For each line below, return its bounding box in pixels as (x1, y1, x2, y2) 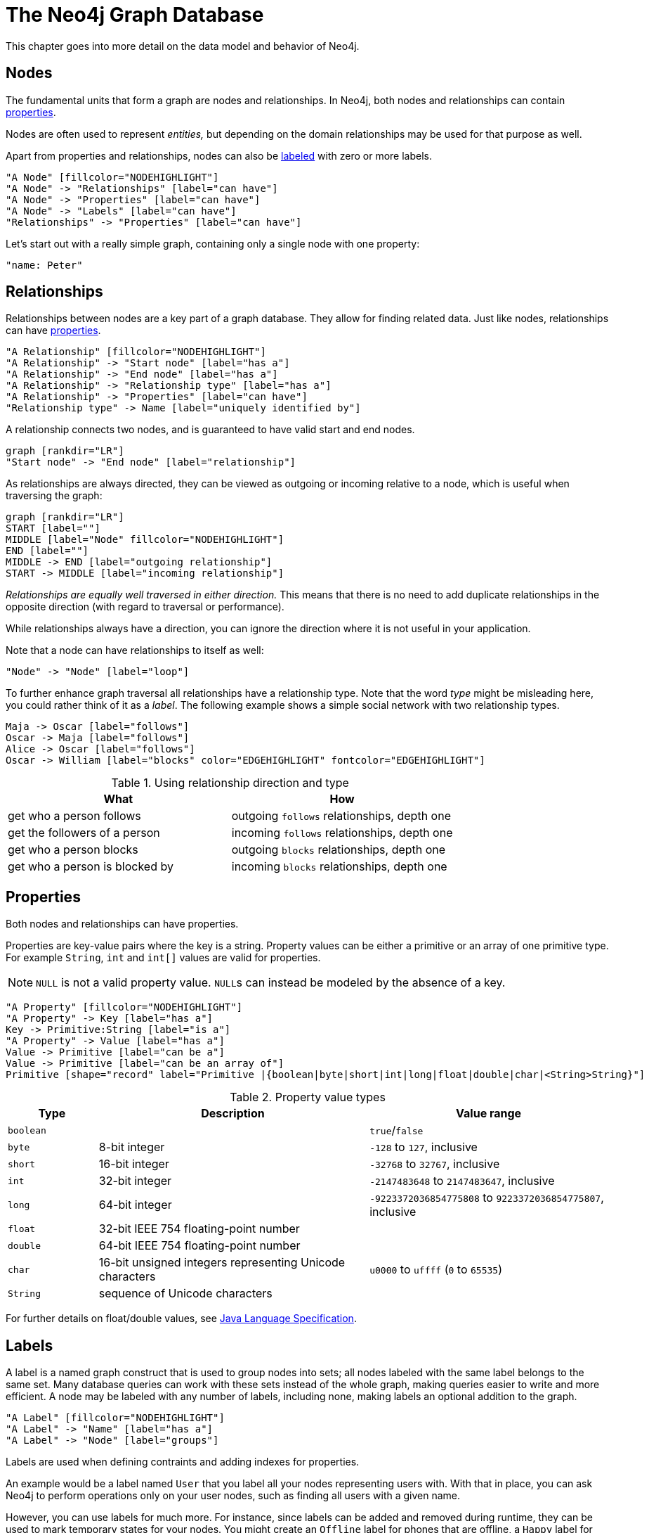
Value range (456, 1106, 522, 1121)
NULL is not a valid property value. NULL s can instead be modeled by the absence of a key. (36, 975, 506, 990)
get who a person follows (8, 809, 141, 823)
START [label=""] (6, 522, 100, 534)
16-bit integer (98, 1157, 169, 1172)
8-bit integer (98, 1140, 165, 1155)
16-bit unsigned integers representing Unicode (98, 1255, 346, 1270)
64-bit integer (98, 1198, 172, 1212)
